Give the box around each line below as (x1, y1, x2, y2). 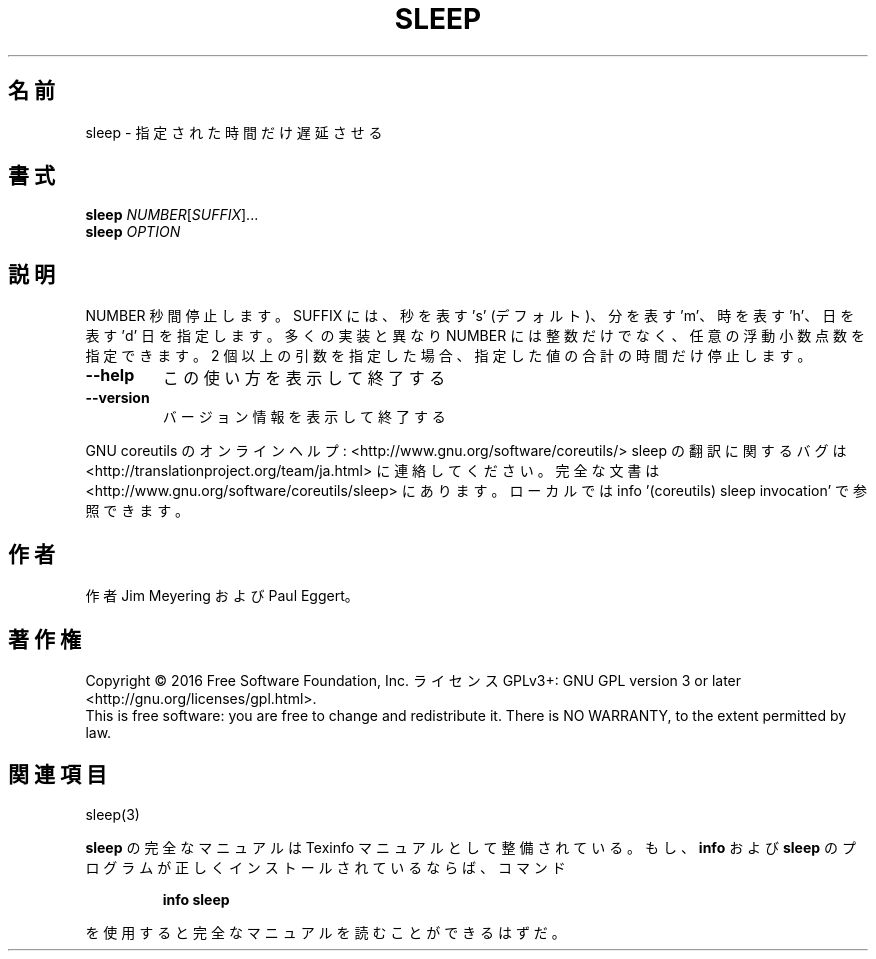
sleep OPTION (85, 223, 181, 241)
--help (85, 365, 135, 386)
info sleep (162, 890, 230, 908)
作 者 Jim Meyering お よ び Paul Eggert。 (85, 587, 359, 605)
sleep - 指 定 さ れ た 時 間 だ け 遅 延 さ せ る (85, 123, 383, 141)
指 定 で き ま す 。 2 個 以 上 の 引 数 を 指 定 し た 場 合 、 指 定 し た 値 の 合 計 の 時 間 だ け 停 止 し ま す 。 (85, 347, 812, 365)
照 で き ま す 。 (85, 502, 190, 520)
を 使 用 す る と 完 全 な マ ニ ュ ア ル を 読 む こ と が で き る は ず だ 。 (85, 923, 566, 941)
